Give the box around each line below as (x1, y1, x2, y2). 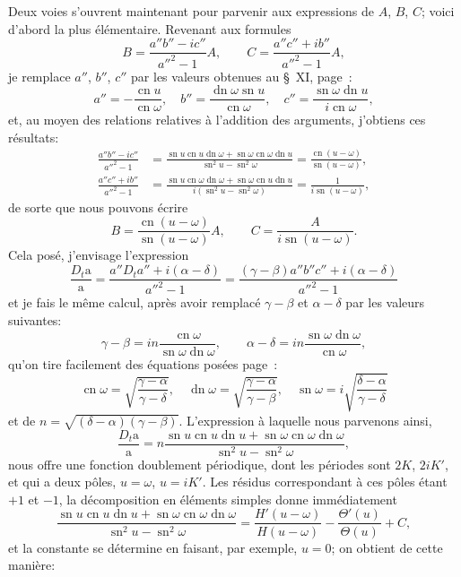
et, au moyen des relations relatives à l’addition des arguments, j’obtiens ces (8, 110, 426, 129)
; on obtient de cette (331, 538, 443, 556)
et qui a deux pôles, (8, 472, 117, 491)
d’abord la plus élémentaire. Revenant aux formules (8, 19, 291, 38)
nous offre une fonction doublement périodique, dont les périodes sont (8, 454, 391, 473)
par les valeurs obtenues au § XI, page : (131, 66, 352, 85)
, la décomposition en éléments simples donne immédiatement (58, 489, 397, 508)
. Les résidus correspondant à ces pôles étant (202, 472, 448, 491)
